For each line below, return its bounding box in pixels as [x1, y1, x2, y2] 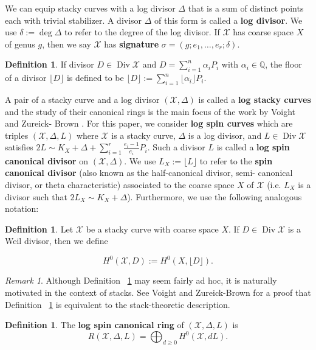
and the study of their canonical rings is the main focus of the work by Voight [5, 105, 296, 117]
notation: [5, 202, 39, 215]
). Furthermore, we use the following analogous [127, 190, 302, 203]
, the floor [265, 58, 302, 71]
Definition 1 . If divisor [5, 58, 94, 71]
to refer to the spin [199, 154, 273, 167]
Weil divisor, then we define [5, 234, 108, 247]
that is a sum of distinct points [188, 2, 304, 14]
